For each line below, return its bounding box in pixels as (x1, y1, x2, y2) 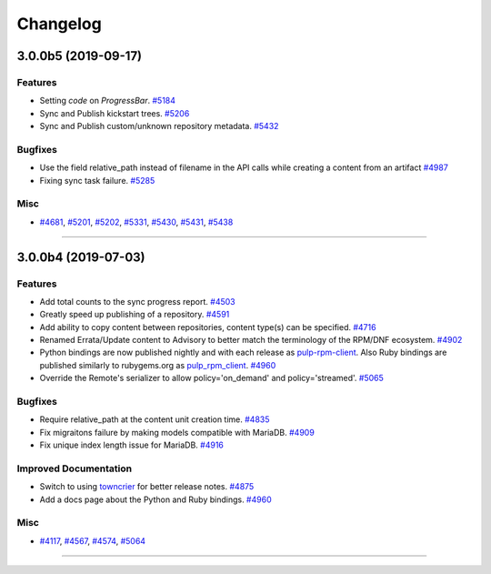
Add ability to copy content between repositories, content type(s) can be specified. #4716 (39, 321, 376, 332)
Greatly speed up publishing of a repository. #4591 (39, 309, 230, 320)
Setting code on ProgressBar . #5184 (39, 96, 176, 106)
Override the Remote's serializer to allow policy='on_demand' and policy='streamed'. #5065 (39, 373, 384, 384)
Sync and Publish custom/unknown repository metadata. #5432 (39, 121, 279, 132)
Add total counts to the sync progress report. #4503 (39, 296, 235, 307)
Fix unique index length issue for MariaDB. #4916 (39, 439, 225, 450)
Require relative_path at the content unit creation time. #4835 (39, 414, 270, 425)
